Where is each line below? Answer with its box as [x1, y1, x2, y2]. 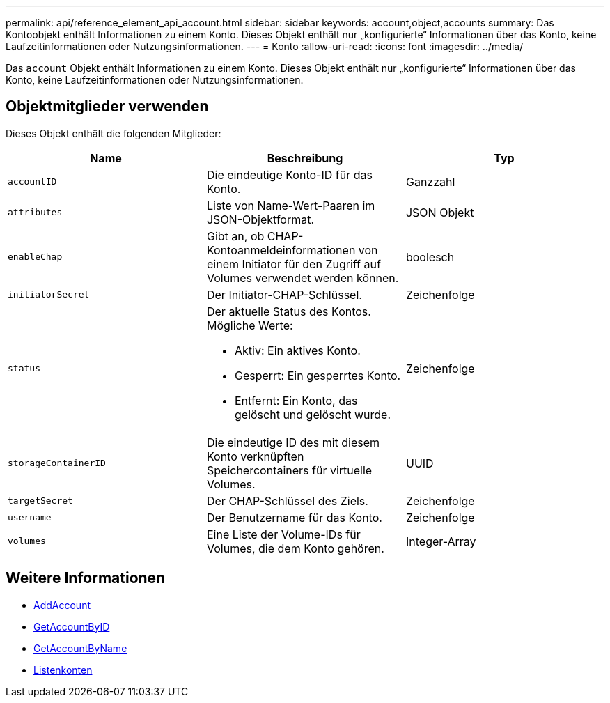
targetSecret [8, 495, 73, 507]
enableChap [8, 252, 63, 263]
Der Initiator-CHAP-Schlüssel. [206, 287, 362, 302]
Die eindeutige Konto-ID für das [206, 167, 373, 182]
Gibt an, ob [206, 229, 265, 243]
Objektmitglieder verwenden [6, 98, 209, 116]
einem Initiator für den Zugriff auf [206, 256, 381, 271]
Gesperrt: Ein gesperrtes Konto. [234, 368, 401, 383]
